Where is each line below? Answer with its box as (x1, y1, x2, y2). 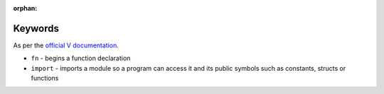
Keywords (13, 22, 60, 35)
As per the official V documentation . (13, 41, 119, 49)
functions (31, 74, 59, 83)
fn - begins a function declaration (31, 54, 131, 63)
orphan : (13, 4, 38, 12)
